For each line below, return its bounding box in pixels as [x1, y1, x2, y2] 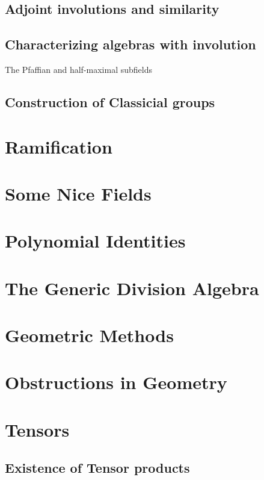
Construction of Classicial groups [5, 92, 215, 111]
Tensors [5, 417, 70, 441]
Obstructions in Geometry [5, 370, 227, 394]
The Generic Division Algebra [5, 275, 259, 300]
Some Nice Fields [5, 181, 152, 205]
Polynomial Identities [5, 228, 186, 253]
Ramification [5, 134, 112, 158]
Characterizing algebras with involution [5, 35, 256, 54]
